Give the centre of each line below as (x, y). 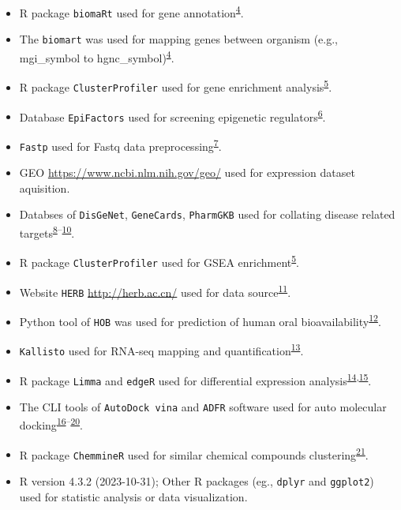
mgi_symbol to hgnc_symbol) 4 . (97, 56)
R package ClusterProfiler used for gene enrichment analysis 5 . (176, 86)
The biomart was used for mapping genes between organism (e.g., (178, 39)
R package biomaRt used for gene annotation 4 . (131, 11)
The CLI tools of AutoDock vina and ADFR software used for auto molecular (203, 406)
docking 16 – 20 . (51, 424)
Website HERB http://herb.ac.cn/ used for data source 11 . (155, 291)
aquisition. (45, 187)
